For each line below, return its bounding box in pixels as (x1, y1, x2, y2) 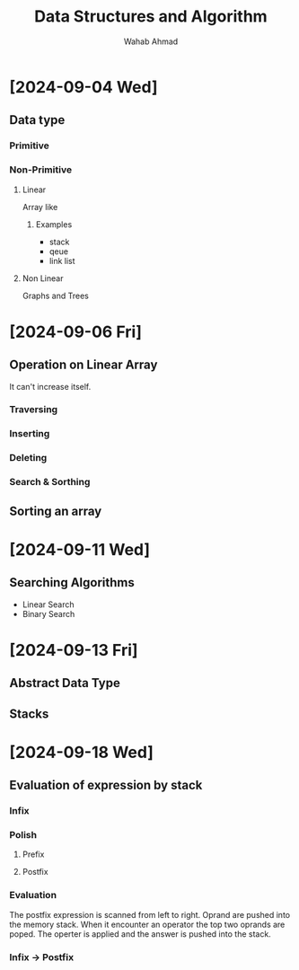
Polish (9, 829, 38, 842)
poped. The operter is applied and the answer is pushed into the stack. (9, 928, 271, 939)
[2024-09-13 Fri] (9, 639, 138, 660)
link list (48, 255, 75, 266)
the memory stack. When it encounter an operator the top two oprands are (9, 919, 286, 930)
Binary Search (22, 608, 75, 619)
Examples (35, 218, 73, 230)
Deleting (9, 452, 48, 464)
